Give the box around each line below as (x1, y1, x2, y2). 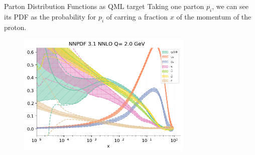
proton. (4, 21, 27, 32)
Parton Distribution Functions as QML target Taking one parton (4, 1, 204, 11)
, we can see (212, 1, 248, 11)
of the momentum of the (176, 11, 251, 21)
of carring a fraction (106, 11, 168, 21)
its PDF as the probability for (4, 11, 96, 21)
